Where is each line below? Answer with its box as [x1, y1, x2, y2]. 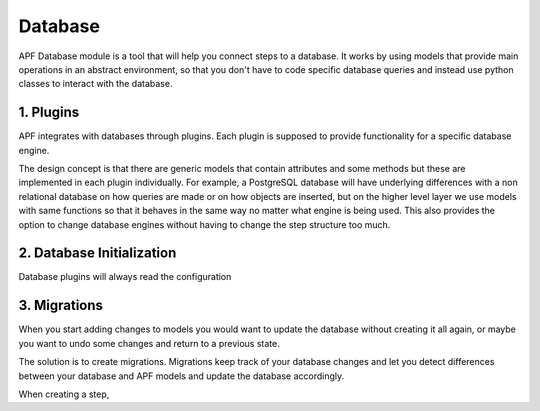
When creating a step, [18, 388, 110, 400]
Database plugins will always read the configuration [18, 271, 232, 283]
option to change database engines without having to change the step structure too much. [18, 218, 391, 230]
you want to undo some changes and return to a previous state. [18, 337, 280, 349]
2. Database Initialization [18, 245, 177, 262]
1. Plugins [18, 104, 80, 121]
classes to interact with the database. [18, 78, 173, 90]
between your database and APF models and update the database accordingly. [18, 370, 345, 382]
